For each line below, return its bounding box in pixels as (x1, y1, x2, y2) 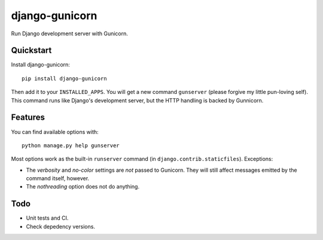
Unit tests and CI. (26, 214, 69, 221)
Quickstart (11, 45, 52, 56)
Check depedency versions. (26, 223, 96, 230)
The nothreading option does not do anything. (26, 183, 140, 190)
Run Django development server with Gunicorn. (11, 30, 129, 37)
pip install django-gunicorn (22, 75, 107, 82)
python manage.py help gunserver (22, 142, 120, 149)
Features (11, 113, 45, 123)
